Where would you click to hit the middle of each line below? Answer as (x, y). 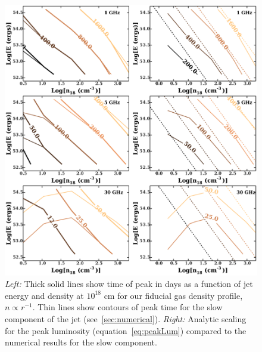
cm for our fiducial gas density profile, (173, 295)
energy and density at (44, 295)
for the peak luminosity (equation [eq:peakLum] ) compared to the (126, 330)
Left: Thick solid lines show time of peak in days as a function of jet (129, 284)
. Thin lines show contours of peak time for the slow (127, 307)
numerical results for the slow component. (81, 342)
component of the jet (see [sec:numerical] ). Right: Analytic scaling (126, 319)
